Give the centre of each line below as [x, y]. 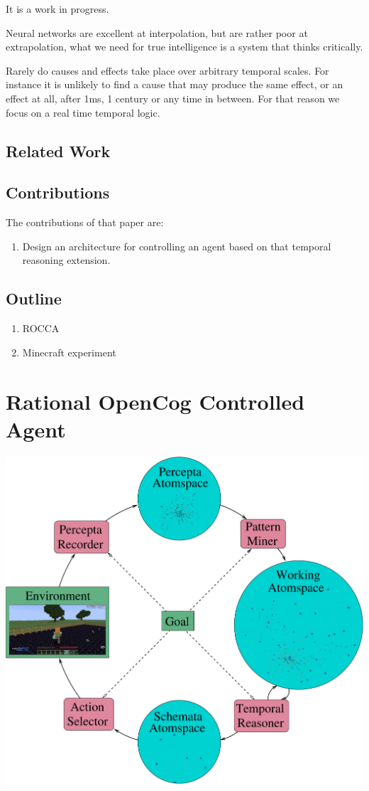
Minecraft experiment [69, 352]
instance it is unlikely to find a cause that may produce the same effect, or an [175, 84]
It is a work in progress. [57, 9]
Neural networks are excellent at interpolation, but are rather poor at [157, 32]
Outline [34, 298]
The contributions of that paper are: [85, 222]
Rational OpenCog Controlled [155, 401]
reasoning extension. [66, 260]
